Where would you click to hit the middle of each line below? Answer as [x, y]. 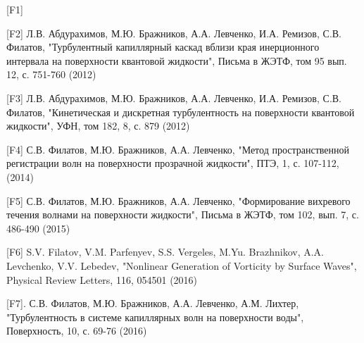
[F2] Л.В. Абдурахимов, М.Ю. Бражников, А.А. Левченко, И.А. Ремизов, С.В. [174, 33]
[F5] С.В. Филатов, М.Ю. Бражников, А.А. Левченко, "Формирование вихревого [178, 200]
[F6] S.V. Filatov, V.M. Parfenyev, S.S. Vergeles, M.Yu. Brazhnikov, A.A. [165, 252]
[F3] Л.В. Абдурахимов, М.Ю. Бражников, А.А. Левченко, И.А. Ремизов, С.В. [174, 98]
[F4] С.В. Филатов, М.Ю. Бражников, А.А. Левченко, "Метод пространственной [178, 149]
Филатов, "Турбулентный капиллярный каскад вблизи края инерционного [163, 47]
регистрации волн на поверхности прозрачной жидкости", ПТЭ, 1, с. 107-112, [173, 163]
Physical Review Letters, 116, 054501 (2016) [102, 279]
